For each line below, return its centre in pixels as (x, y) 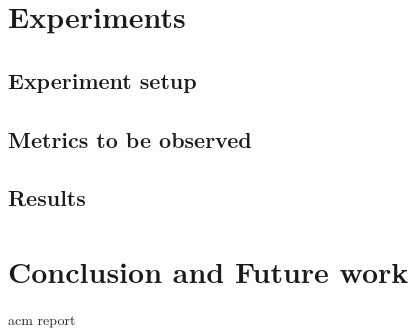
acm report (42, 318)
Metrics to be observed (130, 138)
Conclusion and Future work (208, 270)
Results (47, 197)
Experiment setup (102, 79)
